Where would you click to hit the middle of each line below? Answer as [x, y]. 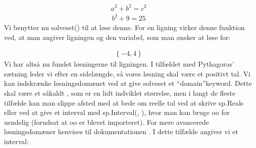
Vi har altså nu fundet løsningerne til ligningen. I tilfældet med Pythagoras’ [119, 64]
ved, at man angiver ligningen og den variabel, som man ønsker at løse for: [117, 37]
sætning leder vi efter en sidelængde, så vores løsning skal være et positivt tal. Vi [127, 73]
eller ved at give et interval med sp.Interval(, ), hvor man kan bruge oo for [117, 112]
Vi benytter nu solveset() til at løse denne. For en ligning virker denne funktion [124, 27]
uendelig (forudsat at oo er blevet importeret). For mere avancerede [106, 122]
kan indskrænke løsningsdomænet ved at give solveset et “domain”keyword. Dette [128, 83]
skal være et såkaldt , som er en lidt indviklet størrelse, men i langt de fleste [120, 93]
